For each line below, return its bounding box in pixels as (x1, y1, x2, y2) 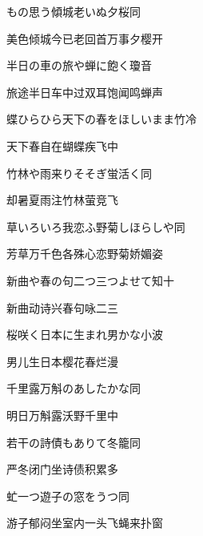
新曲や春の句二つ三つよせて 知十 (6, 272, 174, 288)
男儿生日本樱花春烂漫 (6, 353, 118, 369)
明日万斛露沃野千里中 (6, 406, 118, 423)
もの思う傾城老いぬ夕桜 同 (6, 3, 141, 19)
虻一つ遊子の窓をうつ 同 (6, 487, 129, 504)
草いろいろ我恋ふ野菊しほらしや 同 (6, 218, 185, 235)
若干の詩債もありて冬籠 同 (6, 433, 141, 450)
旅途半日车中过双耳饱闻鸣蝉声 (6, 83, 163, 100)
